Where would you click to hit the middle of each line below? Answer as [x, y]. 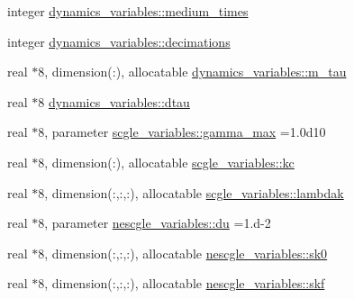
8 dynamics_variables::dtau [114, 101]
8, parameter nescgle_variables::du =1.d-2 [154, 223]
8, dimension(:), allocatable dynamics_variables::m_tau [192, 72]
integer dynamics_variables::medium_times [128, 11]
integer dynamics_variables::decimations [119, 41]
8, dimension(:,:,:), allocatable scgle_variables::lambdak [191, 192]
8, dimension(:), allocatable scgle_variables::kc [166, 162]
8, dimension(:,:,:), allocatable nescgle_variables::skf [182, 283]
